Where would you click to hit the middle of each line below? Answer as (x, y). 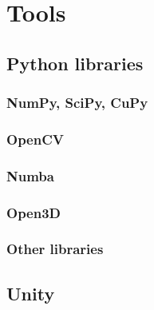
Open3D (34, 212)
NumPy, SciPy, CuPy (77, 103)
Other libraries (55, 249)
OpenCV (35, 139)
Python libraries (75, 63)
